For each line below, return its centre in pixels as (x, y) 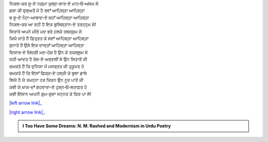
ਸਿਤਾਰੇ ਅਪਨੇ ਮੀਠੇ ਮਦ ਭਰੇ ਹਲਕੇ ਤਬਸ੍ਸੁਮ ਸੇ (45, 31)
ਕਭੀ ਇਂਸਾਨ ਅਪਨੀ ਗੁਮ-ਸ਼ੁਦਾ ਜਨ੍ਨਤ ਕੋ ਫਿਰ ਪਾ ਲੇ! (50, 94)
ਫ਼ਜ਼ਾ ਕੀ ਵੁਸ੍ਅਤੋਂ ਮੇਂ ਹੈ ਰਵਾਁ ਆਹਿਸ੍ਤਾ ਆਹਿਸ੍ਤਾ (47, 10)
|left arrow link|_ (26, 103)
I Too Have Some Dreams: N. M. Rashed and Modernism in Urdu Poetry (97, 126)
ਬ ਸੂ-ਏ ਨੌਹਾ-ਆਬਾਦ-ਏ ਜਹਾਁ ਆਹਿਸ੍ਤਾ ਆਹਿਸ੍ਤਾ (49, 17)
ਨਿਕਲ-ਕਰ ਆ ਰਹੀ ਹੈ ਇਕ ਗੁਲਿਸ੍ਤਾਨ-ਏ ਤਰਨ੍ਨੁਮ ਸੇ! (53, 24)
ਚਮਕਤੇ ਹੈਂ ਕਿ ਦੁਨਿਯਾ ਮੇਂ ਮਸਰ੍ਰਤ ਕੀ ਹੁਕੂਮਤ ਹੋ (47, 66)
